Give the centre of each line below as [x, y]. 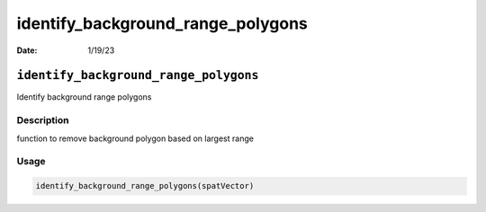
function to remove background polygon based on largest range [135, 138]
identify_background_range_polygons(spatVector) [145, 186]
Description [43, 120]
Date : [27, 50]
